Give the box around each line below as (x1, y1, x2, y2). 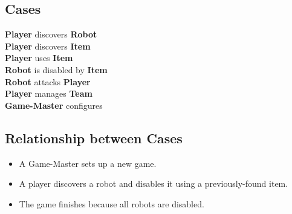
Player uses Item (5, 51, 73, 64)
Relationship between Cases (5, 128, 183, 147)
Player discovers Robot (5, 28, 97, 41)
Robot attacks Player (5, 75, 91, 88)
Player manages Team (5, 87, 92, 100)
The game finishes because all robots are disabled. (19, 197, 204, 210)
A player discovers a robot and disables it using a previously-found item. (19, 177, 288, 190)
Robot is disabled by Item (5, 63, 108, 76)
